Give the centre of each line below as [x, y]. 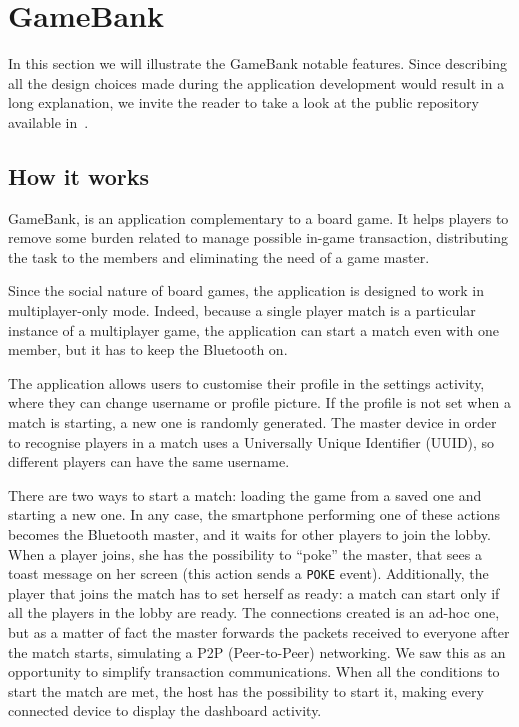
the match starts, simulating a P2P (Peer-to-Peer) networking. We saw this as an [257, 651]
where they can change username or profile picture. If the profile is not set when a [259, 402]
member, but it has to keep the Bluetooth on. [148, 349]
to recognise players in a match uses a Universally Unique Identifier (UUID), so [251, 441]
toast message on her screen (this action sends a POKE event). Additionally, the [248, 573]
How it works [79, 175]
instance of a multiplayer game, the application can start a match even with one [253, 329]
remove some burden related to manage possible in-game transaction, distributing [258, 237]
